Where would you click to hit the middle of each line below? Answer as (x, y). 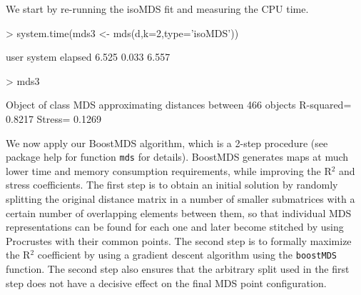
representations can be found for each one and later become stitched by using (175, 227)
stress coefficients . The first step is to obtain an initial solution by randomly (172, 185)
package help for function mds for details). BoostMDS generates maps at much (177, 157)
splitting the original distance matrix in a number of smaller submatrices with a (180, 199)
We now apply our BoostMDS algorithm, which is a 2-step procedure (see (167, 142)
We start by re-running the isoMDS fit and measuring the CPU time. (157, 9)
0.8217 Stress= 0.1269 (54, 118)
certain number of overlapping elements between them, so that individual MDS (179, 212)
